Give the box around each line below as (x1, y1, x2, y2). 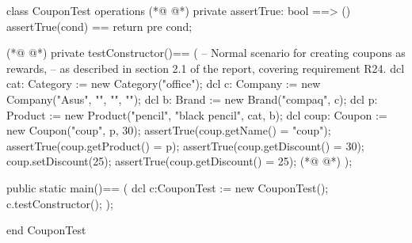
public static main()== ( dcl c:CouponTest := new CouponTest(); (6, 179, 329, 196)
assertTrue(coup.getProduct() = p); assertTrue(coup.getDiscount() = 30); (6, 137, 364, 154)
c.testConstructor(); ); (6, 195, 113, 211)
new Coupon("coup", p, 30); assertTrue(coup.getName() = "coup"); (6, 122, 331, 139)
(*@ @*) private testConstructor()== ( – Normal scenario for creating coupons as (6, 44, 406, 61)
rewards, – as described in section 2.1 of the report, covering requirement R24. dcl (6, 59, 405, 76)
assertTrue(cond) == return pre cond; (6, 17, 193, 34)
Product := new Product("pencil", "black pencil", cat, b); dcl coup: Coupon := (6, 106, 387, 123)
